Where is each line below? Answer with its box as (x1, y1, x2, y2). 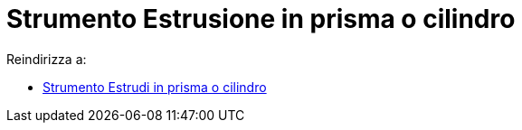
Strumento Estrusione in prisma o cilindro (6, 4, 516, 34)
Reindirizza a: (6, 51, 87, 67)
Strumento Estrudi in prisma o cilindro (43, 79, 267, 95)
